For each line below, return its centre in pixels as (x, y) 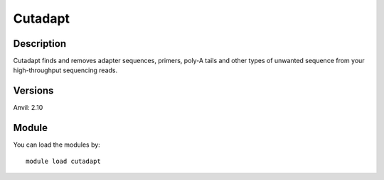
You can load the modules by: (57, 145)
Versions (33, 91)
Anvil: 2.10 (28, 108)
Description (40, 44)
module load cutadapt (63, 161)
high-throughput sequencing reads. (65, 70)
